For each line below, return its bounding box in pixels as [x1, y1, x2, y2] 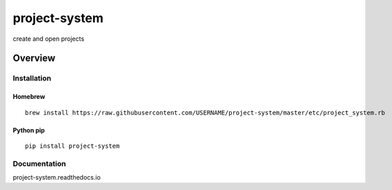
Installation [12, 73, 52, 83]
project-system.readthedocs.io [12, 173, 101, 182]
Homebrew [12, 93, 46, 101]
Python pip [12, 126, 45, 134]
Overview [12, 53, 56, 64]
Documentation [12, 159, 66, 169]
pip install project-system [25, 142, 120, 150]
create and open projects [12, 35, 85, 43]
